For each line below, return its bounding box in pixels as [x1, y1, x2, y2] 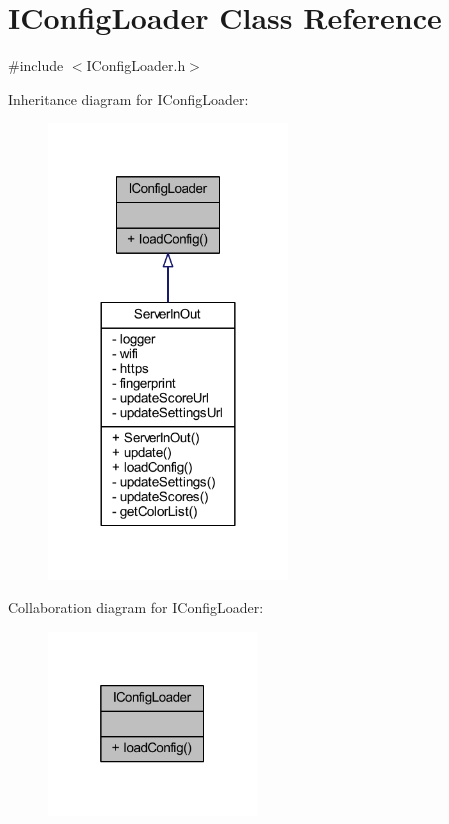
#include [8, 55, 64, 76]
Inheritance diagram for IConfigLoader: [8, 88, 249, 109]
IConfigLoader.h [86, 55, 186, 76]
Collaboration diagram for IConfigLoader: [8, 597, 264, 618]
